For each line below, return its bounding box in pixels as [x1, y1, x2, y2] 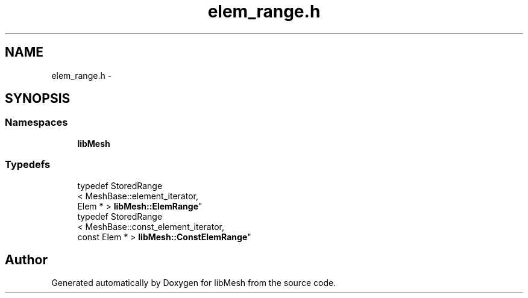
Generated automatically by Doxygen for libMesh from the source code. [51, 278, 336, 288]
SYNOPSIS [5, 91, 71, 107]
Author [5, 252, 48, 267]
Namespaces [5, 116, 68, 129]
